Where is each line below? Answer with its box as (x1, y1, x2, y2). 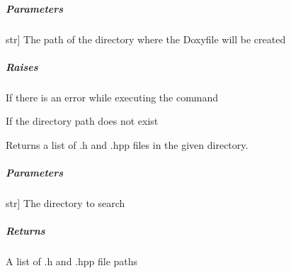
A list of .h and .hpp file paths (6, 254, 138, 269)
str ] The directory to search (6, 196, 125, 211)
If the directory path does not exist (6, 113, 159, 128)
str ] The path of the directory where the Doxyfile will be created (6, 31, 286, 46)
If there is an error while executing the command (6, 89, 219, 104)
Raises (6, 59, 38, 74)
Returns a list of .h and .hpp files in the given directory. (6, 137, 249, 152)
